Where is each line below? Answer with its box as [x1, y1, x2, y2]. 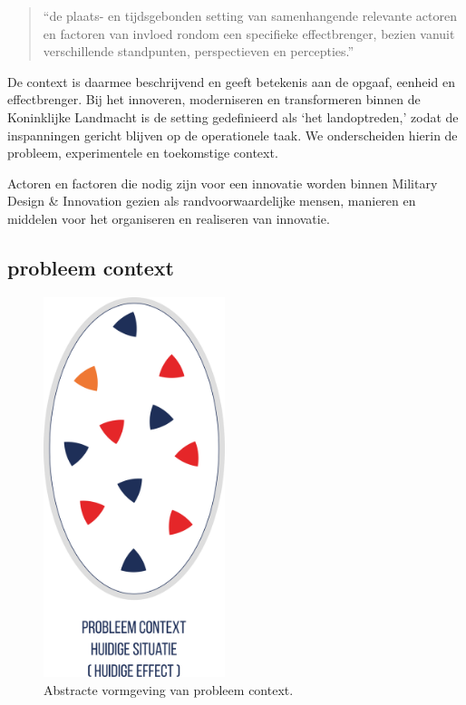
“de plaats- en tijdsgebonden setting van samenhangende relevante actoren [43, 6, 457, 24]
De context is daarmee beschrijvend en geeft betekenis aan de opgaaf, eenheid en [7, 72, 455, 91]
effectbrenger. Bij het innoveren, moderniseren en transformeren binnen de [7, 90, 421, 109]
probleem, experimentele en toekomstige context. [7, 143, 278, 162]
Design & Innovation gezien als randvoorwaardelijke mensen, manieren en [7, 191, 416, 210]
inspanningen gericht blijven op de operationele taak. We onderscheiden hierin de [7, 125, 458, 144]
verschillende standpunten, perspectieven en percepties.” [43, 42, 354, 61]
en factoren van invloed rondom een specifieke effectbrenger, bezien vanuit [43, 24, 455, 43]
